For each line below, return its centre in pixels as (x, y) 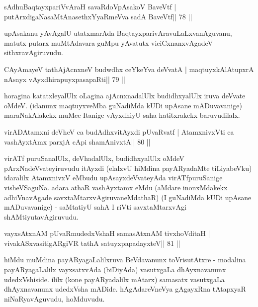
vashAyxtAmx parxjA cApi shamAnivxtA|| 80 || (77, 141)
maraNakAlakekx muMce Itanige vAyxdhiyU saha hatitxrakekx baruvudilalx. (122, 115)
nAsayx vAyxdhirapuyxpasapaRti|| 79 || (65, 79)
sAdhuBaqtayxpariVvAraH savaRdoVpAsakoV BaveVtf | (90, 6)
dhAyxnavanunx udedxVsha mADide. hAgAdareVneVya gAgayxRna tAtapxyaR (125, 289)
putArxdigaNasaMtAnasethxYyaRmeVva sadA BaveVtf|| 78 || (98, 16)
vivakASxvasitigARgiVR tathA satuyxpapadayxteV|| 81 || (92, 243)
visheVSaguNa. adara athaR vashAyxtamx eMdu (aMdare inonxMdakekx (116, 187)
